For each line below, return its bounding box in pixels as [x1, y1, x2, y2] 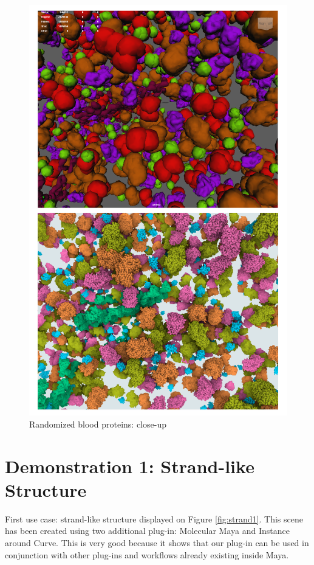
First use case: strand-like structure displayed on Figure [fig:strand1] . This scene [5, 512, 303, 525]
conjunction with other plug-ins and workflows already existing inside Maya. [5, 548, 289, 561]
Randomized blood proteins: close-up [29, 417, 166, 430]
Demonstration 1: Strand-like [5, 453, 254, 478]
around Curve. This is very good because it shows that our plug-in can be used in [5, 536, 309, 549]
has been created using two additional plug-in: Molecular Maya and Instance [5, 524, 290, 537]
